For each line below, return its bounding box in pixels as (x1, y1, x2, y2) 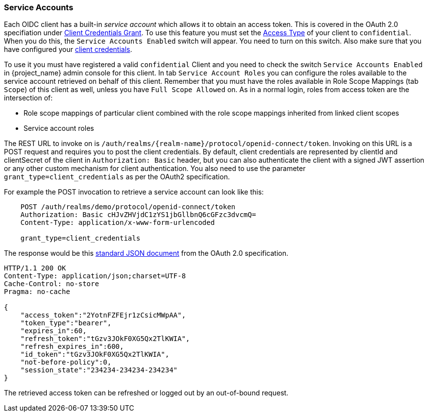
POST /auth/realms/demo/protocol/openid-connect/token (20, 203, 236, 211)
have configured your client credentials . (4, 45, 132, 54)
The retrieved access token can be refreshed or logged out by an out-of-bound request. (4, 389, 289, 397)
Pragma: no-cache (4, 288, 70, 296)
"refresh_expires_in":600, (20, 343, 124, 351)
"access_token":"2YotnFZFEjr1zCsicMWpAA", (20, 311, 186, 319)
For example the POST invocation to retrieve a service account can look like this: (4, 188, 264, 196)
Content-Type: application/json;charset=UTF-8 (4, 272, 186, 280)
